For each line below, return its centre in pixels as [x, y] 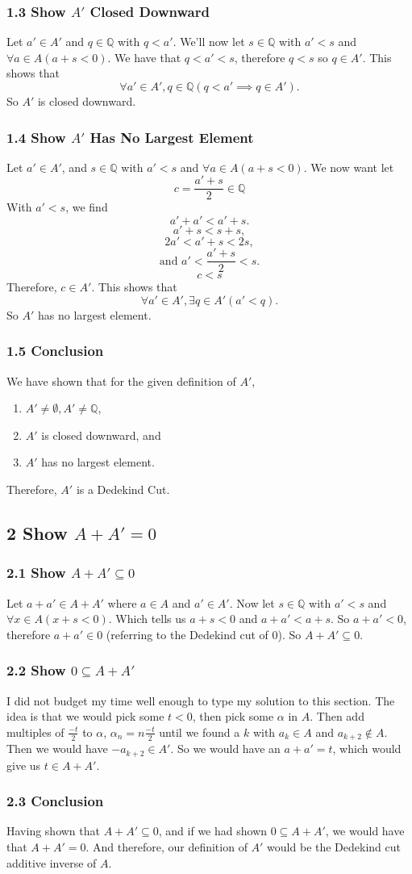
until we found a [200, 732]
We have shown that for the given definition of [121, 381]
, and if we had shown [213, 831]
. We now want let [349, 167]
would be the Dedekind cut [334, 847]
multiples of [35, 732]
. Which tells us [147, 619]
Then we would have [57, 749]
